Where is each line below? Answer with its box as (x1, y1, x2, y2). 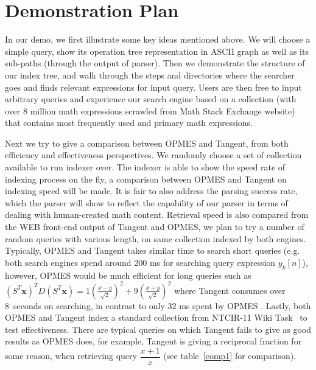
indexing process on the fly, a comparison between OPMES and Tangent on (5, 172, 287, 185)
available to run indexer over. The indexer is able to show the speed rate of (5, 161, 286, 173)
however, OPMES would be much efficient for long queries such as (5, 268, 251, 281)
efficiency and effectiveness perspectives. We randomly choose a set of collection (5, 148, 302, 161)
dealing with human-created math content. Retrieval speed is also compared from (5, 208, 309, 221)
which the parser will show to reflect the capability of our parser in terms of (5, 196, 288, 209)
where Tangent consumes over (174, 284, 286, 296)
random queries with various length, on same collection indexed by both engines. (5, 232, 306, 245)
